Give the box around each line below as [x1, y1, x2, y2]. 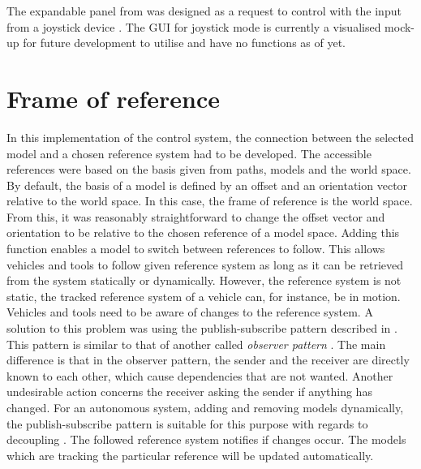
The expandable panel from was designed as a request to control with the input [6, 2, 402, 19]
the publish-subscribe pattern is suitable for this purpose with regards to [6, 415, 368, 432]
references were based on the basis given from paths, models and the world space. [6, 161, 411, 178]
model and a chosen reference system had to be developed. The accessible [6, 144, 372, 161]
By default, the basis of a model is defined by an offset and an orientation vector [6, 176, 408, 193]
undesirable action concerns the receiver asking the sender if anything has [6, 383, 372, 400]
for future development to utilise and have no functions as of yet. [23, 34, 346, 51]
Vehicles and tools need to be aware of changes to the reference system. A [6, 303, 373, 321]
